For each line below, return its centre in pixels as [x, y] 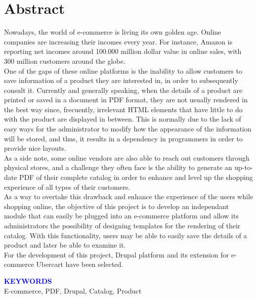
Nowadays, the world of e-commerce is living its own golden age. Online [113, 32]
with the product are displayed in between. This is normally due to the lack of [123, 119]
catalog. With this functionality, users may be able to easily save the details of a [126, 235]
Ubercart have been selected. [80, 264]
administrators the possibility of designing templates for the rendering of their [122, 225]
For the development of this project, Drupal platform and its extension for [117, 254]
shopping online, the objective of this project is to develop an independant [116, 206]
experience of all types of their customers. [67, 187]
